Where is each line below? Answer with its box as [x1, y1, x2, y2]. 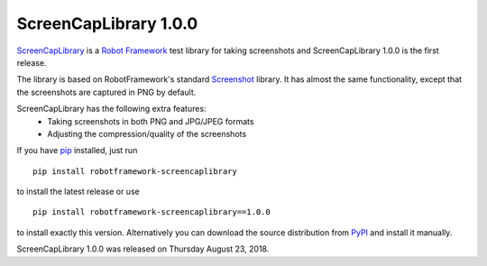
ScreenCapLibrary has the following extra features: [16, 104, 207, 115]
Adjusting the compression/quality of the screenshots [47, 128, 247, 139]
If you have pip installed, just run [16, 145, 138, 156]
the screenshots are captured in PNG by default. [16, 87, 197, 97]
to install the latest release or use [16, 186, 140, 197]
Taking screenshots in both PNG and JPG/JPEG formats [47, 115, 254, 126]
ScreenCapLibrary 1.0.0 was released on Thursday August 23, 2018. [16, 243, 270, 254]
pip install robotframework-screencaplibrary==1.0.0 [32, 207, 271, 217]
